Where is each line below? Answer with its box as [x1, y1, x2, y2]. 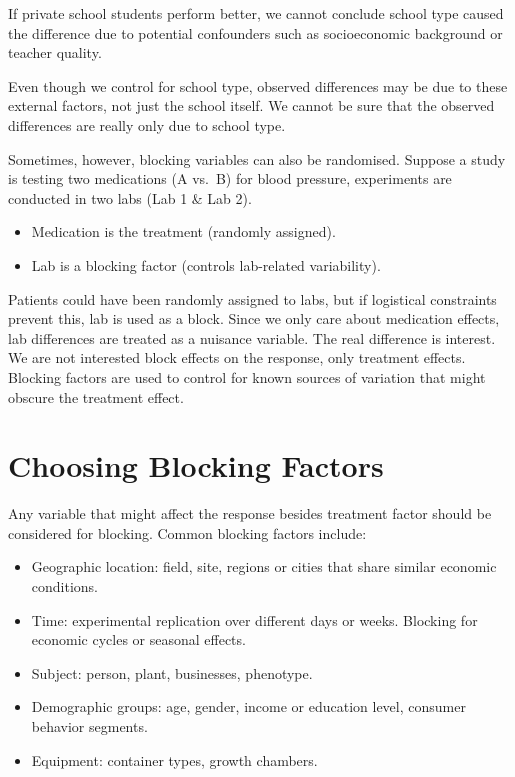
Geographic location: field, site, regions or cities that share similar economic [31, 556, 497, 577]
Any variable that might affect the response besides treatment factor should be [8, 503, 492, 524]
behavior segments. [31, 715, 148, 736]
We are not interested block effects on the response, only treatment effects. [8, 347, 466, 368]
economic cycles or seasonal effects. [31, 629, 246, 650]
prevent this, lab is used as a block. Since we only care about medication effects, [8, 308, 500, 329]
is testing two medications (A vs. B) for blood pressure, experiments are [8, 168, 452, 189]
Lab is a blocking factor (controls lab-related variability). [31, 254, 381, 275]
